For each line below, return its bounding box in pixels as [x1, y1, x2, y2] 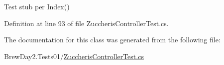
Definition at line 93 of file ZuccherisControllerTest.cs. [4, 18, 169, 28]
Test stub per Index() [4, 1, 70, 11]
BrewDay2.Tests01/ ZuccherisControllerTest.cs [4, 51, 144, 61]
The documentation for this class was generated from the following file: [4, 34, 221, 45]
